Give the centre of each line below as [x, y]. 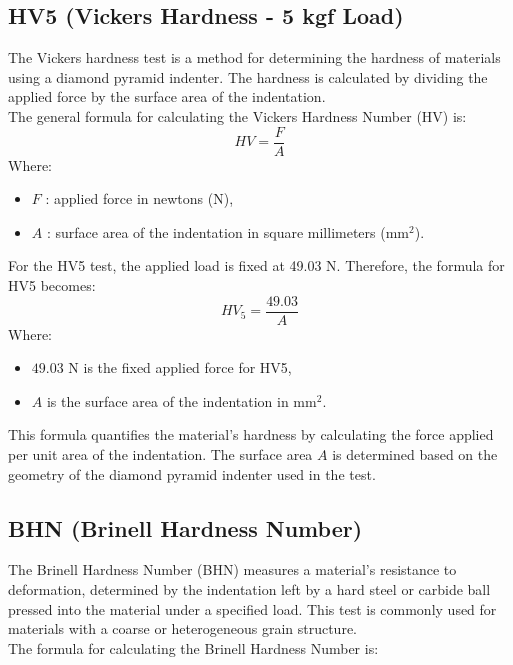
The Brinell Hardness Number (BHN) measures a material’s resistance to [232, 569]
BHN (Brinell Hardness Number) [185, 527]
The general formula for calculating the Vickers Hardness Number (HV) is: [237, 115]
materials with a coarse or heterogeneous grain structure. [183, 628]
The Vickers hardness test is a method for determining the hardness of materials [254, 57]
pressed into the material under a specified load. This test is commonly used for [252, 608]
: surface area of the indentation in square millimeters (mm [227, 231]
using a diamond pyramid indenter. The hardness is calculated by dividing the [248, 76]
